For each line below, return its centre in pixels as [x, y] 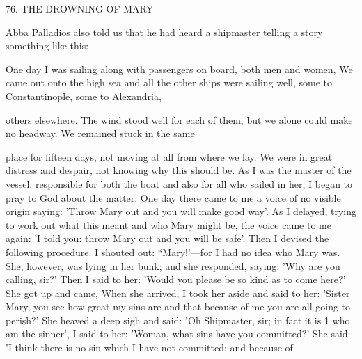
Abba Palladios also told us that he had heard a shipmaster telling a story [164, 32]
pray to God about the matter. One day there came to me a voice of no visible [173, 197]
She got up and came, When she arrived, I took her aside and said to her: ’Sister [178, 293]
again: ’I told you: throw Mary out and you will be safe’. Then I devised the [167, 238]
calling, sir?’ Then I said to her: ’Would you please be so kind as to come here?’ [176, 279]
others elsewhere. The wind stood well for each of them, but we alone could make [179, 119]
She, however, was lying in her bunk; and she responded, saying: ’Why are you [173, 265]
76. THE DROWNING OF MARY [80, 8]
